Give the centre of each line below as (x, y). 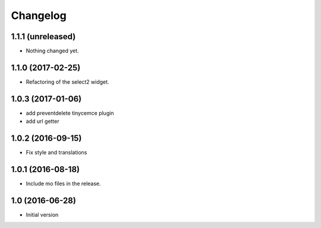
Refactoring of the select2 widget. (67, 82)
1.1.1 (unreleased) (43, 37)
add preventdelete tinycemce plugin (70, 113)
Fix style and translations (56, 153)
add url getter (43, 121)
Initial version (42, 214)
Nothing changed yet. (53, 51)
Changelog (39, 15)
